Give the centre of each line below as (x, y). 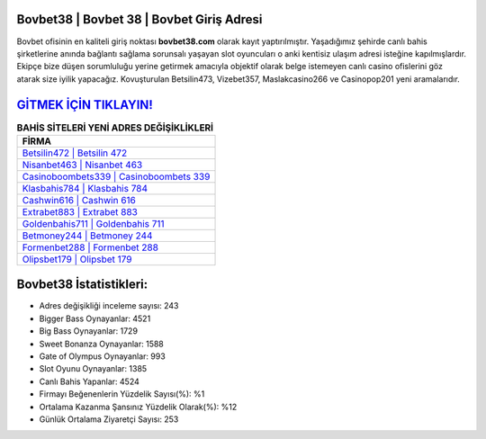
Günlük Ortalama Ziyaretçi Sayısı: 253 (109, 419)
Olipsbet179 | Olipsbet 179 (77, 259)
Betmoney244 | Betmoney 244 (87, 236)
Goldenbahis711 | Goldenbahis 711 (94, 223)
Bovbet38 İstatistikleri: (82, 285)
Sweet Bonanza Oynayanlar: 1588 (101, 344)
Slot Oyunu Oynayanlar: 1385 (93, 369)
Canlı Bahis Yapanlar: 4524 (89, 381)
